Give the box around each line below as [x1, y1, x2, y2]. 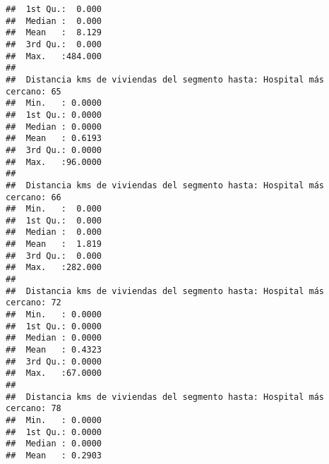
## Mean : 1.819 [6, 239, 102, 250]
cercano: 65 [6, 86, 61, 97]
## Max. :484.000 [6, 51, 102, 61]
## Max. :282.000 [6, 262, 102, 273]
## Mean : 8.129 [6, 28, 102, 38]
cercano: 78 [6, 403, 61, 414]
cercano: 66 [6, 192, 61, 202]
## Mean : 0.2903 [6, 450, 102, 460]
